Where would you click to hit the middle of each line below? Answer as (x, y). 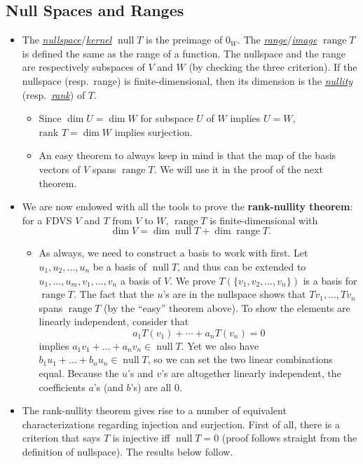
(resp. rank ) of (54, 94)
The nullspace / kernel (67, 40)
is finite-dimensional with (264, 220)
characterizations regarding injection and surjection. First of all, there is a (181, 424)
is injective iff (141, 438)
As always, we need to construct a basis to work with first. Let (173, 253)
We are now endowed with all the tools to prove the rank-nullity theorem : (187, 206)
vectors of (60, 169)
